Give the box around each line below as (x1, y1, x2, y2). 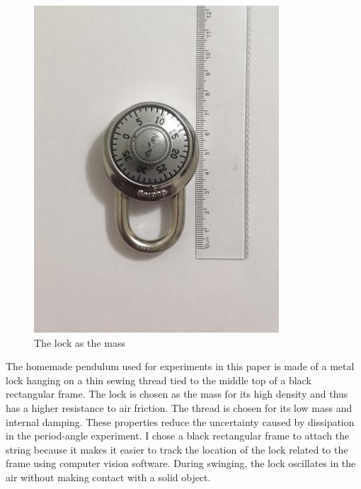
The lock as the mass (34, 335, 125, 350)
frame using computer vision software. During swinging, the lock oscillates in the (6, 456, 356, 471)
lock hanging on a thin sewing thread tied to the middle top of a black (6, 372, 311, 387)
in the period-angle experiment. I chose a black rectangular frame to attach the (6, 428, 350, 443)
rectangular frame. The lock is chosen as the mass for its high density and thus (6, 386, 348, 401)
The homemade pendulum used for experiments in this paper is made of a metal (6, 359, 355, 374)
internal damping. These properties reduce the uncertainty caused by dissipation (6, 414, 355, 429)
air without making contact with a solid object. (6, 469, 211, 484)
